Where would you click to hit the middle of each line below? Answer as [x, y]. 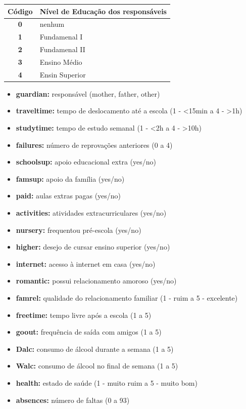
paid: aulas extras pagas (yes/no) [68, 196]
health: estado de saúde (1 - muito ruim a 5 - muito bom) [107, 382]
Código [20, 11]
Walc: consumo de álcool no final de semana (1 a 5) [97, 366]
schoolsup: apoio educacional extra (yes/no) [86, 162]
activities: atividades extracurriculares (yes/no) [91, 212]
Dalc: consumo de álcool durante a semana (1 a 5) [95, 349]
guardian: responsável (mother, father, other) [88, 93]
